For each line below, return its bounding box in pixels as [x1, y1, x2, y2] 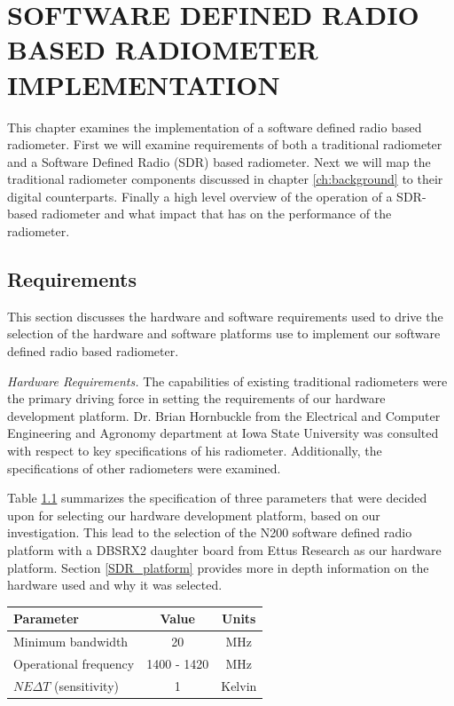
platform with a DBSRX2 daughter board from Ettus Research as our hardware [7, 540, 442, 559]
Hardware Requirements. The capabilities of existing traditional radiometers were [7, 371, 448, 390]
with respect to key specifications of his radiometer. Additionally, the [7, 441, 382, 460]
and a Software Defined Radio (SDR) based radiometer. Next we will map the [7, 152, 431, 171]
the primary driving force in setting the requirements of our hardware [7, 389, 386, 408]
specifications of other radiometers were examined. [7, 458, 281, 477]
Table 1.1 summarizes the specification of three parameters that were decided [7, 488, 427, 507]
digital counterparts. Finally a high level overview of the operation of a [7, 186, 393, 205]
